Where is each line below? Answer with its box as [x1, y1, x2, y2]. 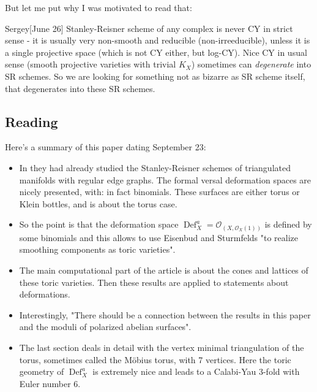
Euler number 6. [19, 377, 81, 390]
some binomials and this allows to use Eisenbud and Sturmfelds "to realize [19, 231, 299, 244]
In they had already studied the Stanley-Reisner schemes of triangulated [19, 161, 291, 174]
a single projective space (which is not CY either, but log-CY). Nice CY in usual [5, 45, 307, 58]
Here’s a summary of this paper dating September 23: [5, 140, 206, 153]
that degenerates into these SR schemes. [5, 82, 155, 94]
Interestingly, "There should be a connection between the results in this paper [19, 308, 311, 321]
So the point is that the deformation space [19, 218, 179, 231]
